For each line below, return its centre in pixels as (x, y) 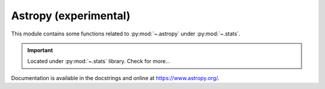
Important (40, 50)
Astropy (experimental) (71, 16)
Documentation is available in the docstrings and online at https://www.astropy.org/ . (115, 78)
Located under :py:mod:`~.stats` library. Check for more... (99, 61)
